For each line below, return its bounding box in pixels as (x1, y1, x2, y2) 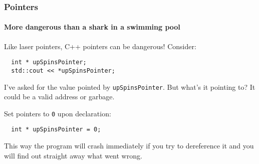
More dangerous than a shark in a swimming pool (4, 22, 180, 32)
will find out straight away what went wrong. (4, 150, 142, 160)
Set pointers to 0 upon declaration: (4, 108, 111, 118)
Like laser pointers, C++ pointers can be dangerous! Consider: (4, 41, 196, 51)
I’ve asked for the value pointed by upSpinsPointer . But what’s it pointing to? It (4, 81, 255, 92)
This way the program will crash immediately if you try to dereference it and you (4, 140, 254, 151)
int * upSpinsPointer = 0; (11, 126, 101, 133)
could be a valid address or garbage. (4, 91, 115, 102)
